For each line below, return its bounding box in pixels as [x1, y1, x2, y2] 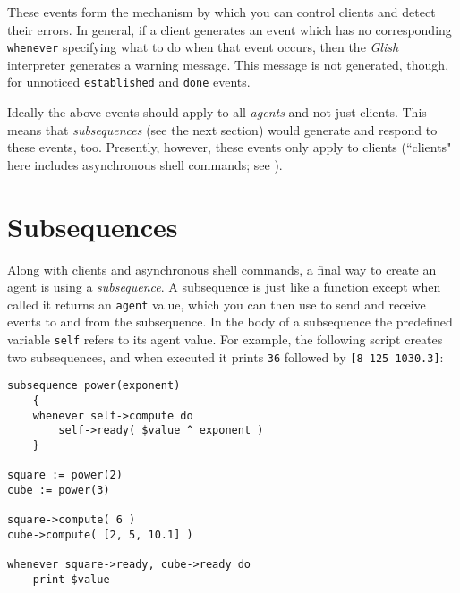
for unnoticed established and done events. [7, 72, 251, 91]
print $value [32, 572, 110, 586]
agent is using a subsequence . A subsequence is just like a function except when [7, 277, 441, 296]
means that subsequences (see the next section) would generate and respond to [7, 120, 438, 139]
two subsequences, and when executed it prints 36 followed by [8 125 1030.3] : [7, 347, 444, 366]
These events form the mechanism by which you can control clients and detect [7, 3, 436, 21]
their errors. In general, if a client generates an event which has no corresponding [7, 20, 452, 38]
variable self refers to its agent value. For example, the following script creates [7, 330, 443, 349]
